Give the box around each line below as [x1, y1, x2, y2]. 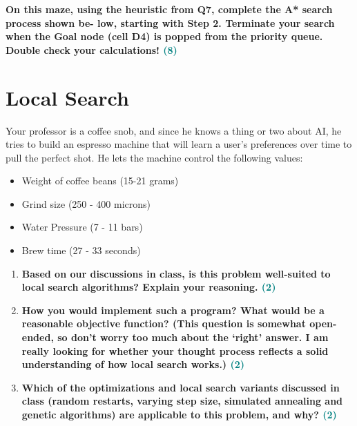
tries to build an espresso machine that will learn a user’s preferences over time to [6, 137, 352, 151]
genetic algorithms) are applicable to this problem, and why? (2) [21, 407, 337, 421]
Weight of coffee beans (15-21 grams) [21, 173, 179, 188]
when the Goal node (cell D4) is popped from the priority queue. [6, 29, 323, 43]
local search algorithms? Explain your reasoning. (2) [21, 280, 276, 294]
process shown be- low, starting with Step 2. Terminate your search [6, 15, 335, 30]
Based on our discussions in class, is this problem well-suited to [21, 266, 331, 280]
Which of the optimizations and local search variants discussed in [21, 380, 340, 394]
